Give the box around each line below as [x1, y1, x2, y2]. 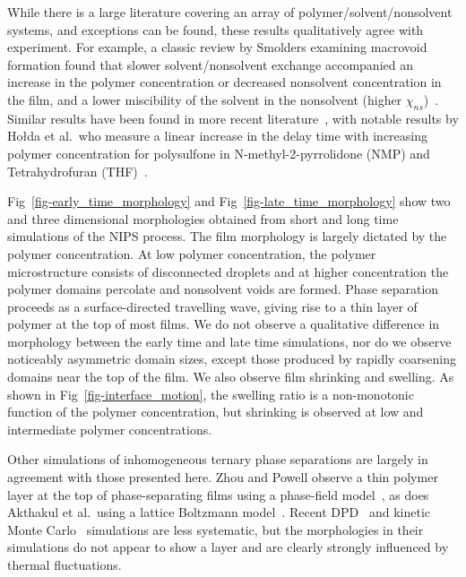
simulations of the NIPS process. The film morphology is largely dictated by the [7, 227, 447, 245]
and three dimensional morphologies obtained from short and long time [7, 209, 399, 228]
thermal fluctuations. [7, 555, 122, 574]
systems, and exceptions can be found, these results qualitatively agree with [7, 20, 424, 39]
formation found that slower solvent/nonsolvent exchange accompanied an [7, 55, 413, 73]
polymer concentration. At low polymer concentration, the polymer [7, 244, 376, 263]
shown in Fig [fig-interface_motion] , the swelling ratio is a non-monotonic [7, 384, 414, 403]
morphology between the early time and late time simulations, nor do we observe [7, 332, 452, 350]
